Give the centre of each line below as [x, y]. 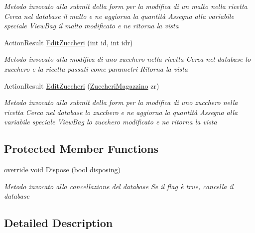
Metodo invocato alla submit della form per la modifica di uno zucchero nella [121, 102]
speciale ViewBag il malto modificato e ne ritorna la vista [91, 26]
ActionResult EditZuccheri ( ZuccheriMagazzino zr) [82, 85]
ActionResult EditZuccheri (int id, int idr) [68, 42]
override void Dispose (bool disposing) [62, 170]
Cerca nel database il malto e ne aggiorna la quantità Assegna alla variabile [119, 16]
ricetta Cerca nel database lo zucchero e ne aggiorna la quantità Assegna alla [121, 112]
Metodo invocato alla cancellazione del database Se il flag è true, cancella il [119, 186]
